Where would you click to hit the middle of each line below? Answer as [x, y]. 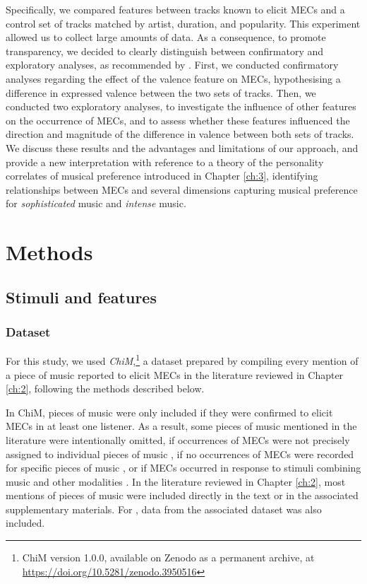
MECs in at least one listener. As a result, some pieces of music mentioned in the [181, 426]
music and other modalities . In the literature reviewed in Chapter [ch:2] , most [176, 481]
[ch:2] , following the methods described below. [105, 389]
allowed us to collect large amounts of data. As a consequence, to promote [166, 37]
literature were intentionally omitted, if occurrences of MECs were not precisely [178, 439]
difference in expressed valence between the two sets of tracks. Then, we [161, 92]
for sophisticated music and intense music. [96, 203]
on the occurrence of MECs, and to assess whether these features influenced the [178, 120]
